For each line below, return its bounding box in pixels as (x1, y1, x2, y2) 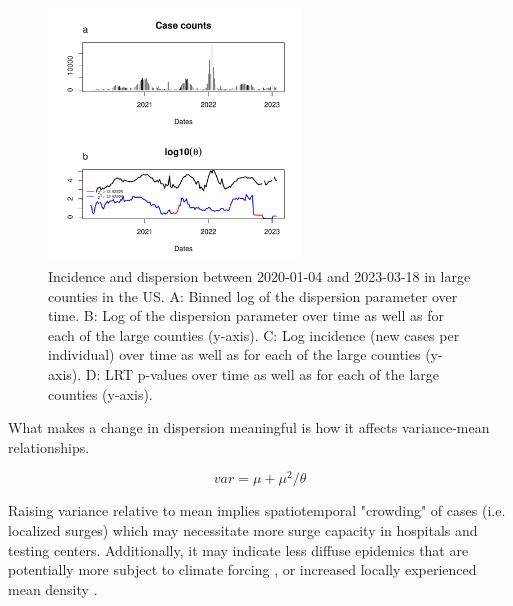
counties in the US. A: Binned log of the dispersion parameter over (48, 285, 458, 306)
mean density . (8, 578, 98, 599)
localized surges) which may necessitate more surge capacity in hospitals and (8, 520, 478, 540)
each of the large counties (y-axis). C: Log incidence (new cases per (48, 324, 460, 345)
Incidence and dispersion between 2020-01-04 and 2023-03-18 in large (48, 265, 471, 286)
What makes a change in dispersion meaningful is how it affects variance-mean (8, 417, 490, 438)
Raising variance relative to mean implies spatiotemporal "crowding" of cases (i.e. (8, 500, 506, 521)
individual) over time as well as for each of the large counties (48, 344, 421, 365)
